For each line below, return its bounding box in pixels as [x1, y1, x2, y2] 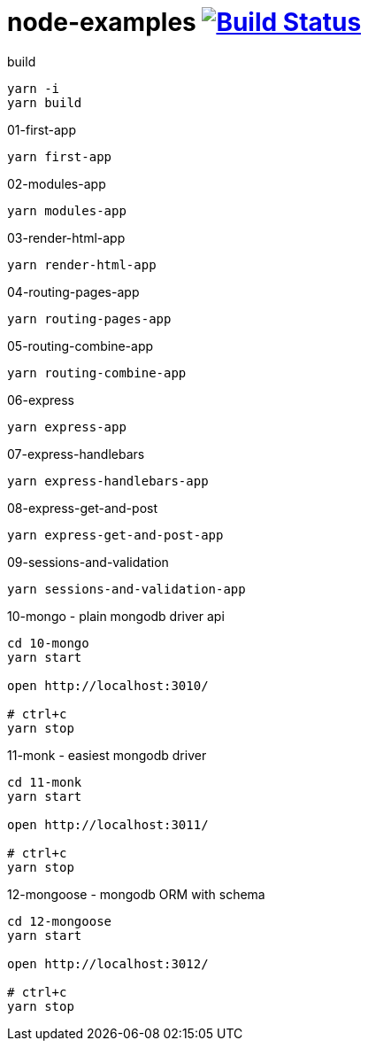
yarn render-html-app [7, 257, 157, 272]
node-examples [7, 7, 196, 37]
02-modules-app [7, 175, 106, 191]
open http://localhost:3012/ [7, 956, 209, 971]
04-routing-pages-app [7, 283, 140, 299]
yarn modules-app [7, 203, 126, 218]
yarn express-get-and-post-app [7, 527, 224, 542]
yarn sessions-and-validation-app [7, 581, 246, 596]
